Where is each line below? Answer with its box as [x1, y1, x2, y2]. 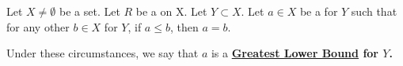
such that [351, 3, 397, 19]
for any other [6, 18, 70, 35]
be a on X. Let [135, 3, 207, 19]
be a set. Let [59, 3, 120, 19]
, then [169, 18, 199, 35]
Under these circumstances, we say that [6, 45, 199, 61]
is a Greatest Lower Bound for [211, 45, 378, 61]
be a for [299, 3, 338, 19]
